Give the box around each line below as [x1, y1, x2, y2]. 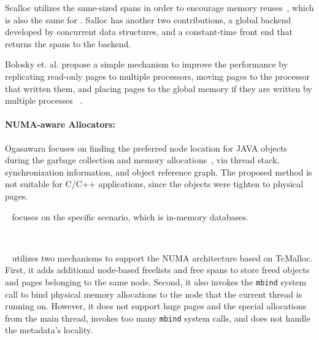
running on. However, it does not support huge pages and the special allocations [5, 299, 307, 312]
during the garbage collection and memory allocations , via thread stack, [5, 153, 280, 166]
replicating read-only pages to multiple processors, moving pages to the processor [5, 69, 310, 82]
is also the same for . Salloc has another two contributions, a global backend [5, 13, 291, 26]
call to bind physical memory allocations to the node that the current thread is [5, 287, 302, 300]
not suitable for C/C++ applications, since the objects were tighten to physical [5, 177, 304, 190]
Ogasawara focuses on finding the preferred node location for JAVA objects [5, 141, 287, 154]
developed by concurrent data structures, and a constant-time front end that [5, 25, 293, 38]
